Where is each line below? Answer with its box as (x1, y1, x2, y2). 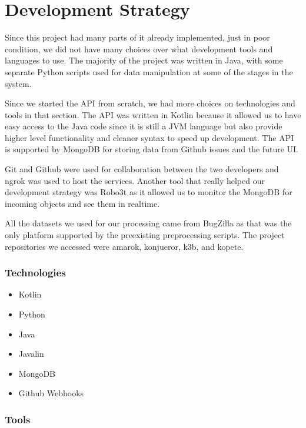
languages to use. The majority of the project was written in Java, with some (5, 54, 283, 66)
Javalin (18, 347, 44, 360)
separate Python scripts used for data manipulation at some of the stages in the (5, 65, 293, 78)
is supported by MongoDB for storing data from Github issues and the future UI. (5, 143, 298, 155)
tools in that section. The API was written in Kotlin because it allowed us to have (5, 108, 301, 121)
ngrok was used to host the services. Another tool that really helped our (5, 174, 265, 186)
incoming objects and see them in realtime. (5, 197, 160, 209)
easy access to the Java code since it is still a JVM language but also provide (5, 120, 282, 132)
